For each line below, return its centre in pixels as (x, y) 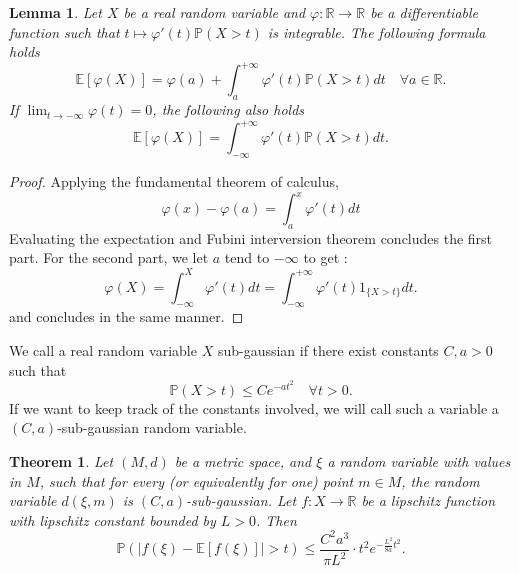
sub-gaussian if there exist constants (328, 349)
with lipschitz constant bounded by (112, 519)
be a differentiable (424, 12)
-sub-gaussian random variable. (152, 427)
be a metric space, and (243, 460)
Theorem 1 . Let (61, 460)
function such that (64, 31)
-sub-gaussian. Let (241, 500)
